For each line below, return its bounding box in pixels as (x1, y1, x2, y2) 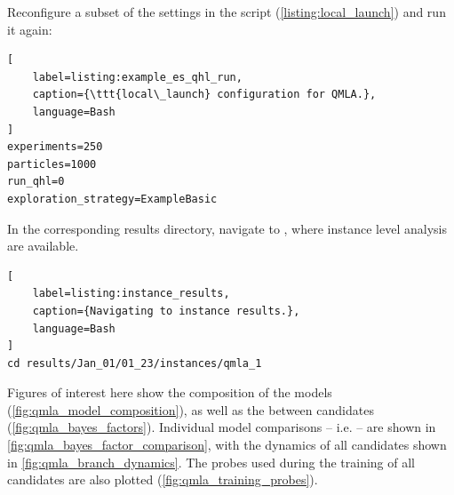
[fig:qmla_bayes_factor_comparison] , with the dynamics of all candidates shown (7, 435, 447, 454)
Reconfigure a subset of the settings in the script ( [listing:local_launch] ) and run (7, 3, 446, 20)
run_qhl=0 (7, 175, 65, 188)
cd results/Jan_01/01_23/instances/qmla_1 (7, 356, 262, 370)
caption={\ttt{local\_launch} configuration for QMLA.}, (32, 88, 377, 101)
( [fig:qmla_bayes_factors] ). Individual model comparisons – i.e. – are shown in (7, 418, 436, 436)
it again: (7, 20, 52, 38)
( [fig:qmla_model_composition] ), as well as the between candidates (7, 400, 374, 419)
